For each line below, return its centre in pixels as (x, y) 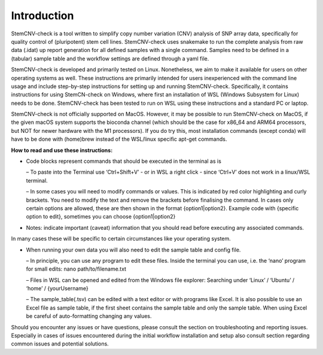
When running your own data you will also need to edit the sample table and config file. (133, 250)
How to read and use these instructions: (62, 150)
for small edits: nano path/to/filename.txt (76, 269)
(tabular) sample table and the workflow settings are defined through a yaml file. (110, 58)
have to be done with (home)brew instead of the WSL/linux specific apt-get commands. (119, 139)
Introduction (42, 16)
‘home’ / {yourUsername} (57, 289)
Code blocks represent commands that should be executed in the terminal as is (124, 161)
